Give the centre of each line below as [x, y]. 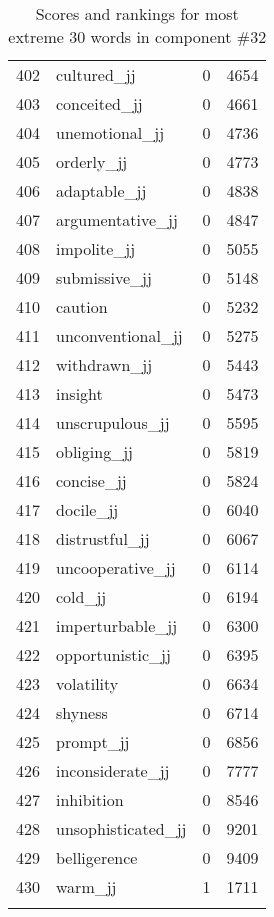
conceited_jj [99, 103]
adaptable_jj [101, 190]
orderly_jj [92, 161]
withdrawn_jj [104, 364]
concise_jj [91, 480]
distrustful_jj [103, 538]
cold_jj [81, 596]
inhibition [90, 799]
